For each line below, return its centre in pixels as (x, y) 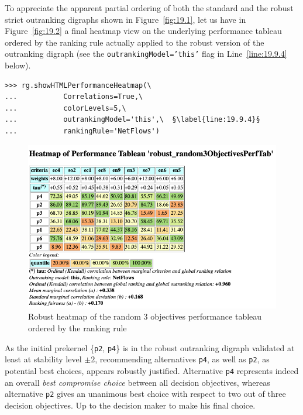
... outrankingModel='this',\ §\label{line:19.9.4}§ (132, 120)
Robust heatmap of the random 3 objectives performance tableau (145, 316)
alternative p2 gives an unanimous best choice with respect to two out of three (145, 394)
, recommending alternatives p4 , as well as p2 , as (182, 359)
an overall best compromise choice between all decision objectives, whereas (137, 382)
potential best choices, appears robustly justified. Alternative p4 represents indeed (152, 370)
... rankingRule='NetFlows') (82, 131)
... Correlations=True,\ (74, 97)
